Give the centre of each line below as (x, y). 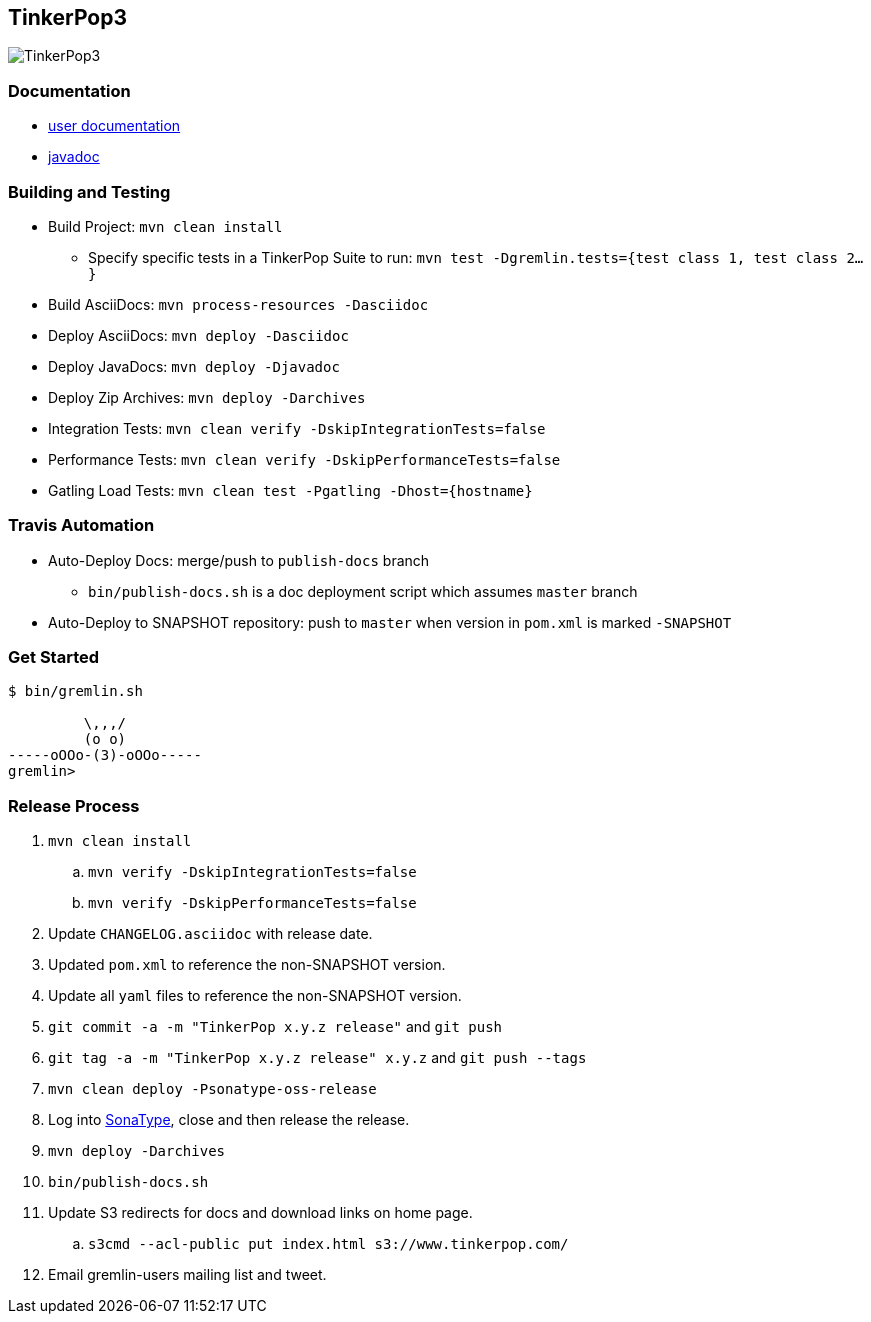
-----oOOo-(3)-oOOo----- (105, 755)
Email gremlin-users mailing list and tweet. (187, 1275)
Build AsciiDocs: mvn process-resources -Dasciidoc (238, 304)
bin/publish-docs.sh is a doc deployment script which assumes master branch (363, 591)
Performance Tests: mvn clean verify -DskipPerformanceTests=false (304, 459)
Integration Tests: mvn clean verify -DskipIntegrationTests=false (297, 428)
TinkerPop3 (67, 17)
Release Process (74, 805)
